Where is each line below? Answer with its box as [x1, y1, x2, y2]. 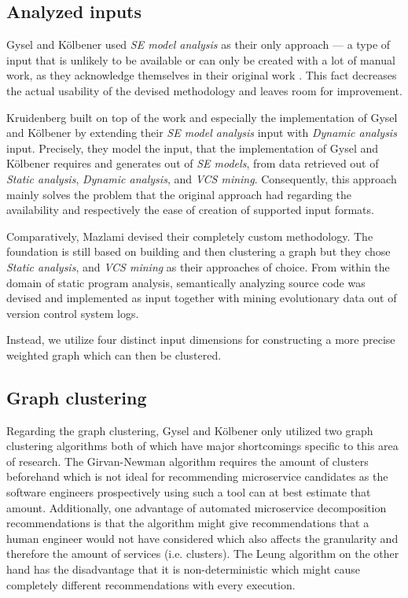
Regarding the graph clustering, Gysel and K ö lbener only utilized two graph [6, 422, 373, 438]
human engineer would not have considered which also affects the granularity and [6, 530, 399, 546]
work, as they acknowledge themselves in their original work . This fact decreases [6, 67, 397, 83]
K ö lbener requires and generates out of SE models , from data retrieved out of [6, 155, 379, 172]
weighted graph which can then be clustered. [6, 346, 222, 363]
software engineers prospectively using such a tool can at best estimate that [6, 484, 371, 500]
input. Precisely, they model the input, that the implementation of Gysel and [6, 139, 379, 156]
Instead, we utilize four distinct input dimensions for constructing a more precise [6, 331, 395, 348]
